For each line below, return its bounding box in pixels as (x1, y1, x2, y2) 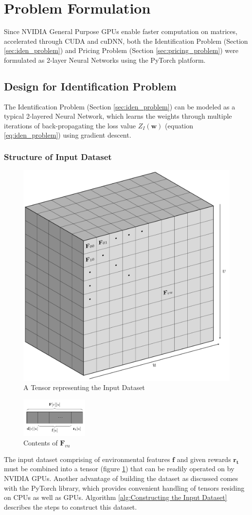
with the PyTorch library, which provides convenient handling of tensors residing (4, 482, 245, 493)
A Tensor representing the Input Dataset (23, 382, 145, 392)
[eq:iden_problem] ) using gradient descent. (4, 130, 131, 140)
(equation (165, 120, 194, 130)
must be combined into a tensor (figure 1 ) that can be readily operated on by (4, 463, 234, 474)
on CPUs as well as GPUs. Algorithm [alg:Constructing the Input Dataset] (4, 492, 227, 502)
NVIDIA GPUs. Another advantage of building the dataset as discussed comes (4, 473, 238, 483)
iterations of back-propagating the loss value (4, 120, 136, 130)
